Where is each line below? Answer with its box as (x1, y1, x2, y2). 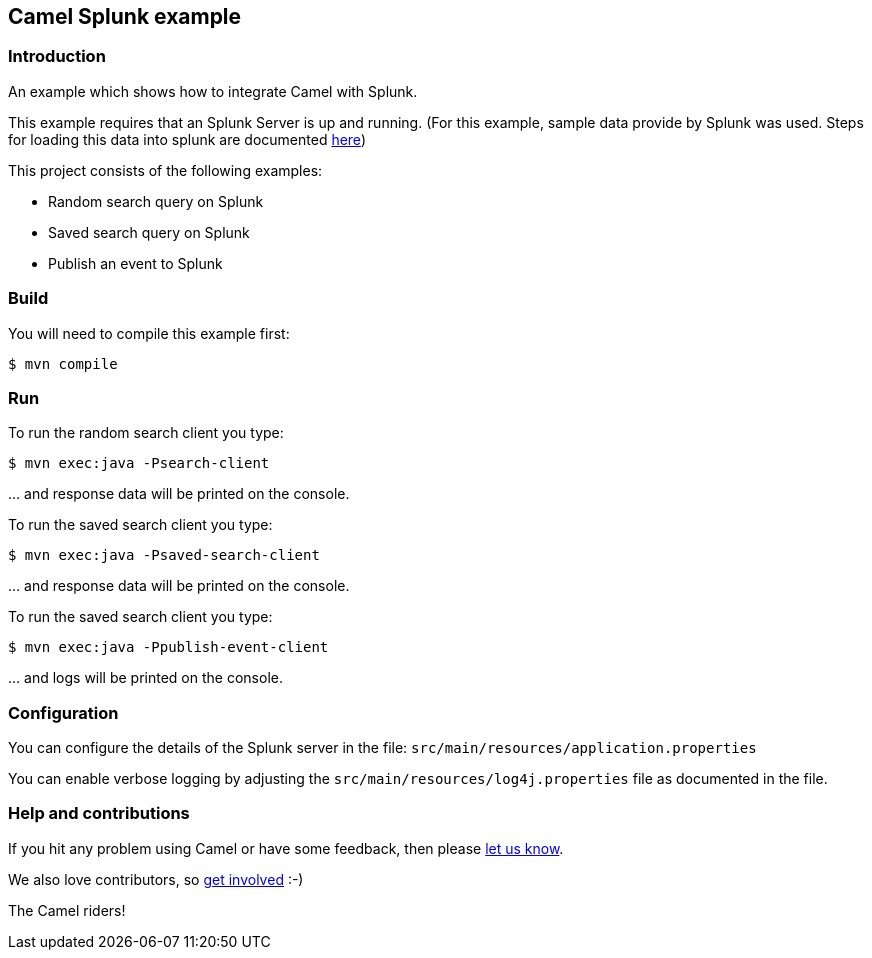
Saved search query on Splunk (48, 223, 250, 241)
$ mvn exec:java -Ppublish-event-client (8, 639, 329, 656)
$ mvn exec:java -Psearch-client (8, 455, 270, 472)
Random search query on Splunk (48, 192, 264, 210)
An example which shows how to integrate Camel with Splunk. (8, 82, 418, 100)
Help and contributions (8, 803, 190, 824)
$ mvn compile (8, 355, 118, 372)
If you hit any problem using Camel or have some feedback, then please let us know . (8, 839, 564, 857)
